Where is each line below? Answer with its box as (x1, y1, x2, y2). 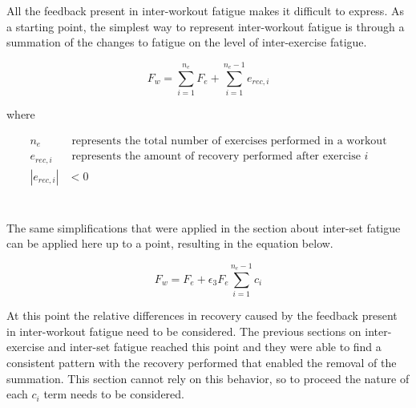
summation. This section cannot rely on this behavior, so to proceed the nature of (6, 370, 410, 386)
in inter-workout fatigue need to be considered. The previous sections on (6, 322, 361, 339)
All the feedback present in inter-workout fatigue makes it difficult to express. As (6, 2, 404, 18)
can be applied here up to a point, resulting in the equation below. (6, 235, 333, 252)
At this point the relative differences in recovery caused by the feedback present (6, 307, 398, 324)
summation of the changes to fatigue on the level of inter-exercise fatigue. (6, 34, 367, 50)
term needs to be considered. (43, 386, 184, 402)
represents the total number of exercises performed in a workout (71, 135, 387, 147)
